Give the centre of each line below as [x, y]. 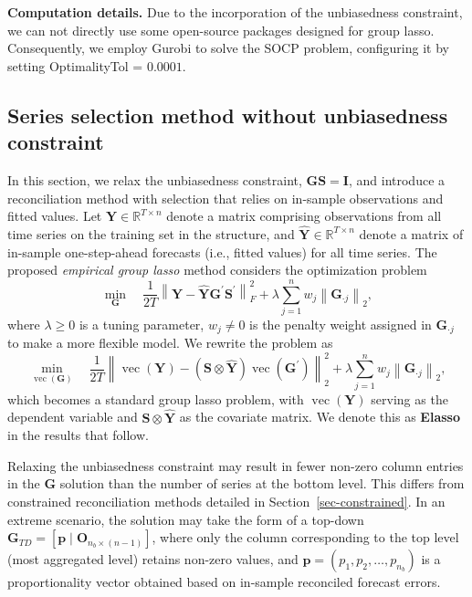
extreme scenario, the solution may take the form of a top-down [186, 519]
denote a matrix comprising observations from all [304, 216]
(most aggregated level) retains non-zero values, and [153, 559]
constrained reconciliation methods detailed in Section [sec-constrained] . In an [226, 501]
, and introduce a [397, 179]
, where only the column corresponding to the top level [305, 537]
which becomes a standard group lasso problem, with [156, 398]
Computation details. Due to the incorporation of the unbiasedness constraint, [235, 12]
